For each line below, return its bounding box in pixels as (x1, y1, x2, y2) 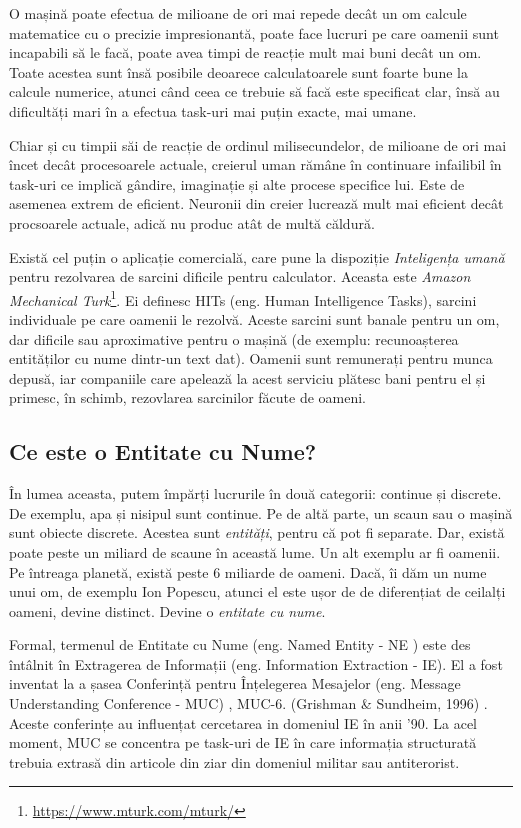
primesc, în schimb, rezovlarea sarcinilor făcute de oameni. (9, 387, 367, 408)
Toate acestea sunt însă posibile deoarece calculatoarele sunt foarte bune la (9, 61, 468, 82)
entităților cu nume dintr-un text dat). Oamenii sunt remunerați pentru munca (9, 348, 493, 369)
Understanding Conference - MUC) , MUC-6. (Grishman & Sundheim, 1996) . (9, 693, 488, 714)
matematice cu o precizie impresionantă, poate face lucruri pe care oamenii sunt (9, 22, 499, 43)
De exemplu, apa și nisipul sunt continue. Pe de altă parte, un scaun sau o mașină (9, 502, 513, 523)
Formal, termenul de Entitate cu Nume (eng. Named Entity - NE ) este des (9, 634, 471, 655)
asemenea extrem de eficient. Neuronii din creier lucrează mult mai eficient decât (9, 193, 504, 214)
